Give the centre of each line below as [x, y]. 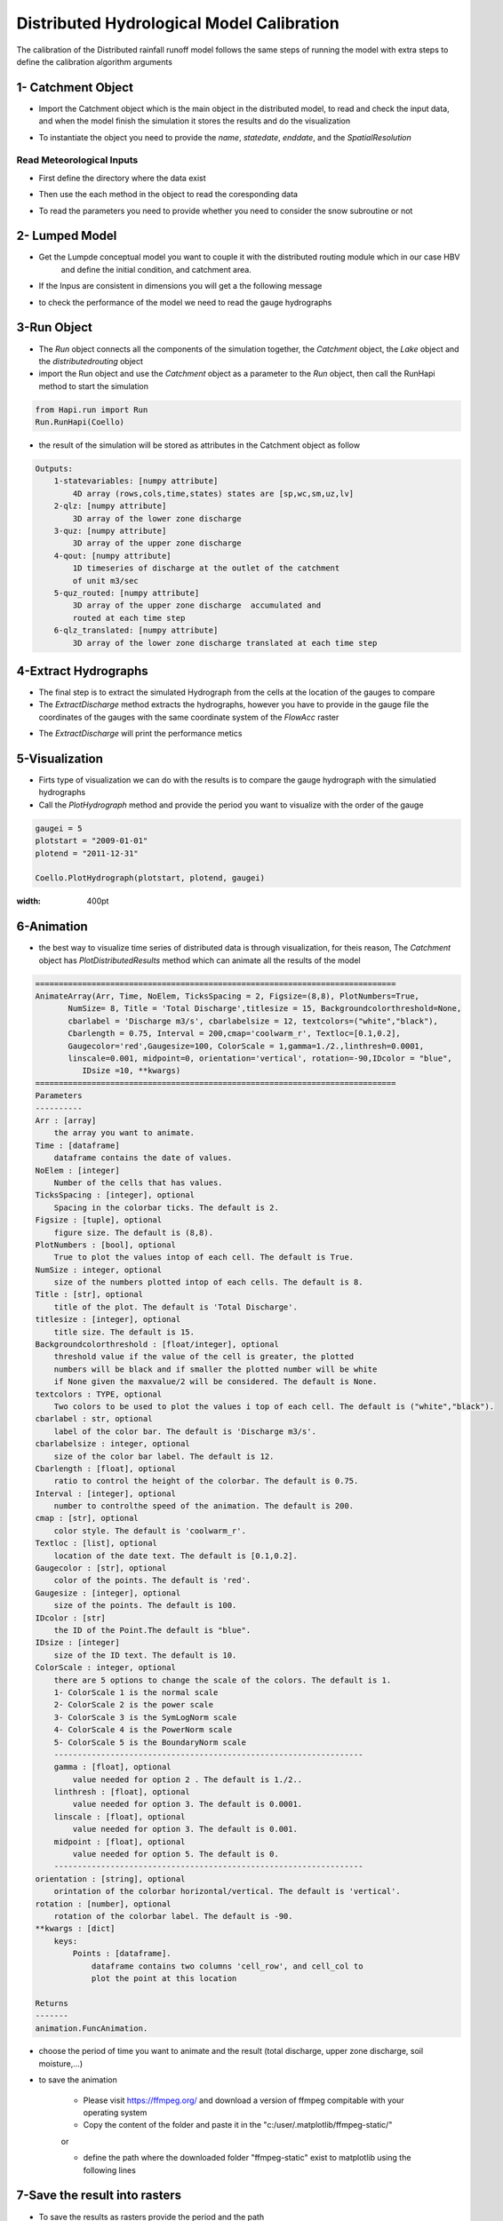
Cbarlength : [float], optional [106, 1469]
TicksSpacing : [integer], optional [115, 1195]
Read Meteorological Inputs [77, 160]
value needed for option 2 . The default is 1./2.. [188, 1779]
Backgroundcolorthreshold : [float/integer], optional [157, 1345]
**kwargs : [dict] [75, 1929]
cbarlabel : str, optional [94, 1419]
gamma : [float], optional [113, 1767]
